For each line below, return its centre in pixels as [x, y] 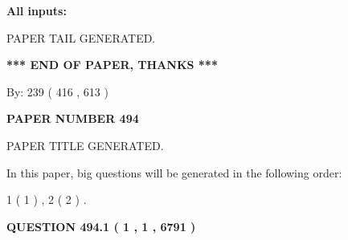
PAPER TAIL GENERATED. [81, 37]
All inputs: [37, 10]
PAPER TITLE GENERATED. [85, 145]
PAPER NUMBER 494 [73, 118]
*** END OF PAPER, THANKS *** [112, 65]
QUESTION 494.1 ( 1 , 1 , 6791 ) [101, 226]
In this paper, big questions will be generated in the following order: [174, 172]
